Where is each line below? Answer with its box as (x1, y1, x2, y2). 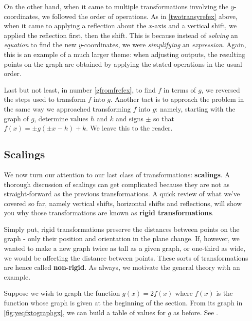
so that (153, 113, 174, 123)
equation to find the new (4, 39, 76, 50)
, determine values (34, 113, 89, 123)
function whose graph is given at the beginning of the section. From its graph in (4, 298, 243, 308)
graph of (4, 113, 29, 123)
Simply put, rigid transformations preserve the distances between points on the (4, 224, 240, 234)
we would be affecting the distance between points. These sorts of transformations (4, 252, 248, 263)
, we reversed (201, 84, 240, 94)
